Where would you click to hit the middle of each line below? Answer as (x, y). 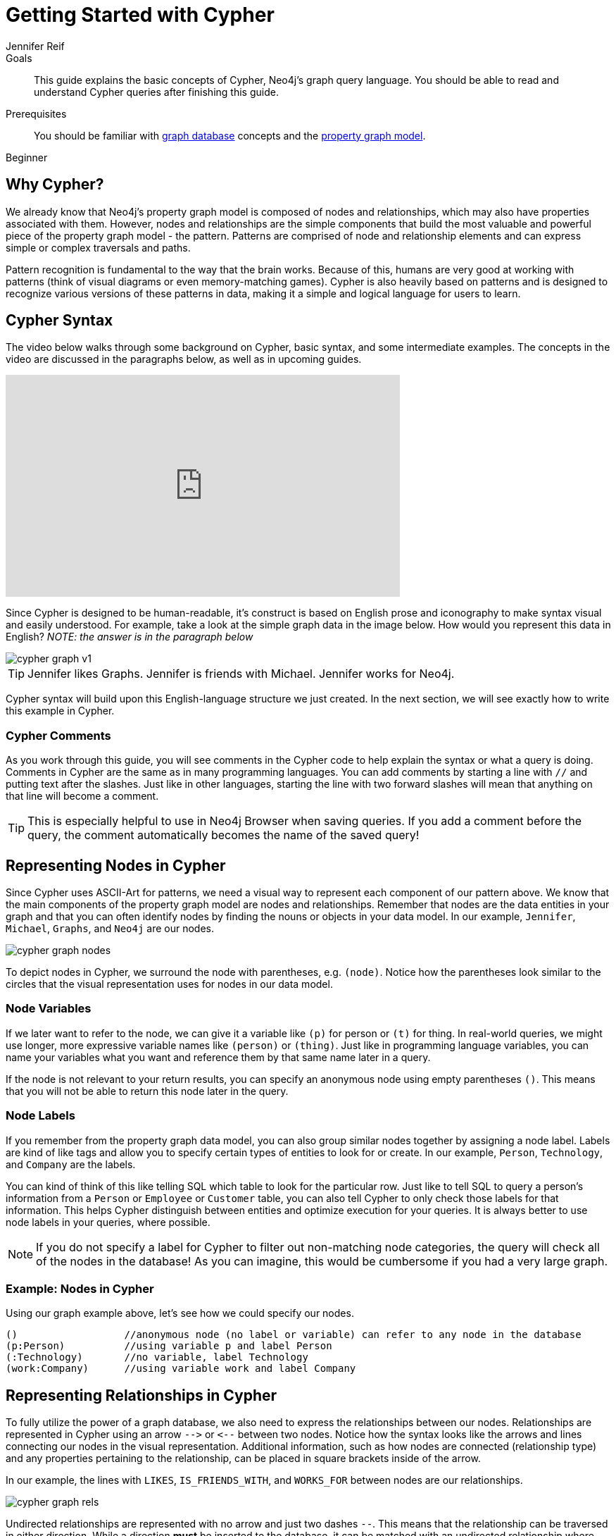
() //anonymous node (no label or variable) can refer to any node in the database (294, 1335)
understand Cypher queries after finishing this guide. (156, 92)
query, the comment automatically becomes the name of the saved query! (224, 835)
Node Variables (49, 1009)
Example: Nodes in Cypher (80, 1288)
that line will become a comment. (82, 796)
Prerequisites (36, 113)
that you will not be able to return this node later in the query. (147, 1091)
